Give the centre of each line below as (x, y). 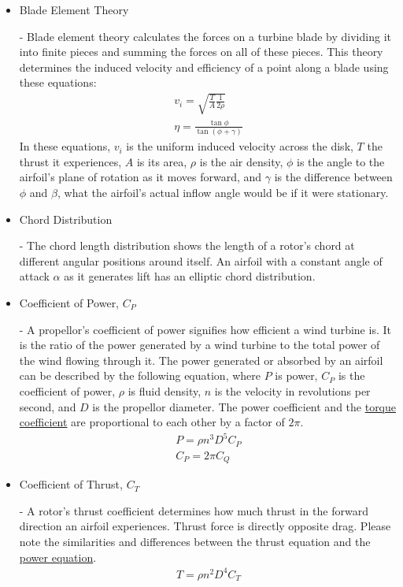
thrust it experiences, (70, 161)
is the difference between (333, 177)
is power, (296, 375)
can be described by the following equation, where (140, 375)
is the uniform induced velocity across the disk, (240, 146)
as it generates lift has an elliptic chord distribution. (190, 276)
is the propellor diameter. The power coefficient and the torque (244, 406)
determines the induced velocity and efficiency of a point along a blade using (204, 67)
